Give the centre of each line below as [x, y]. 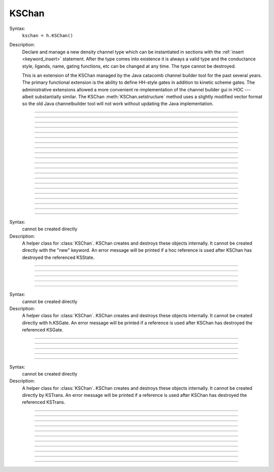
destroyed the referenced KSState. [58, 257]
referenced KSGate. [43, 330]
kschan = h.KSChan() [48, 35]
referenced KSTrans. [44, 402]
